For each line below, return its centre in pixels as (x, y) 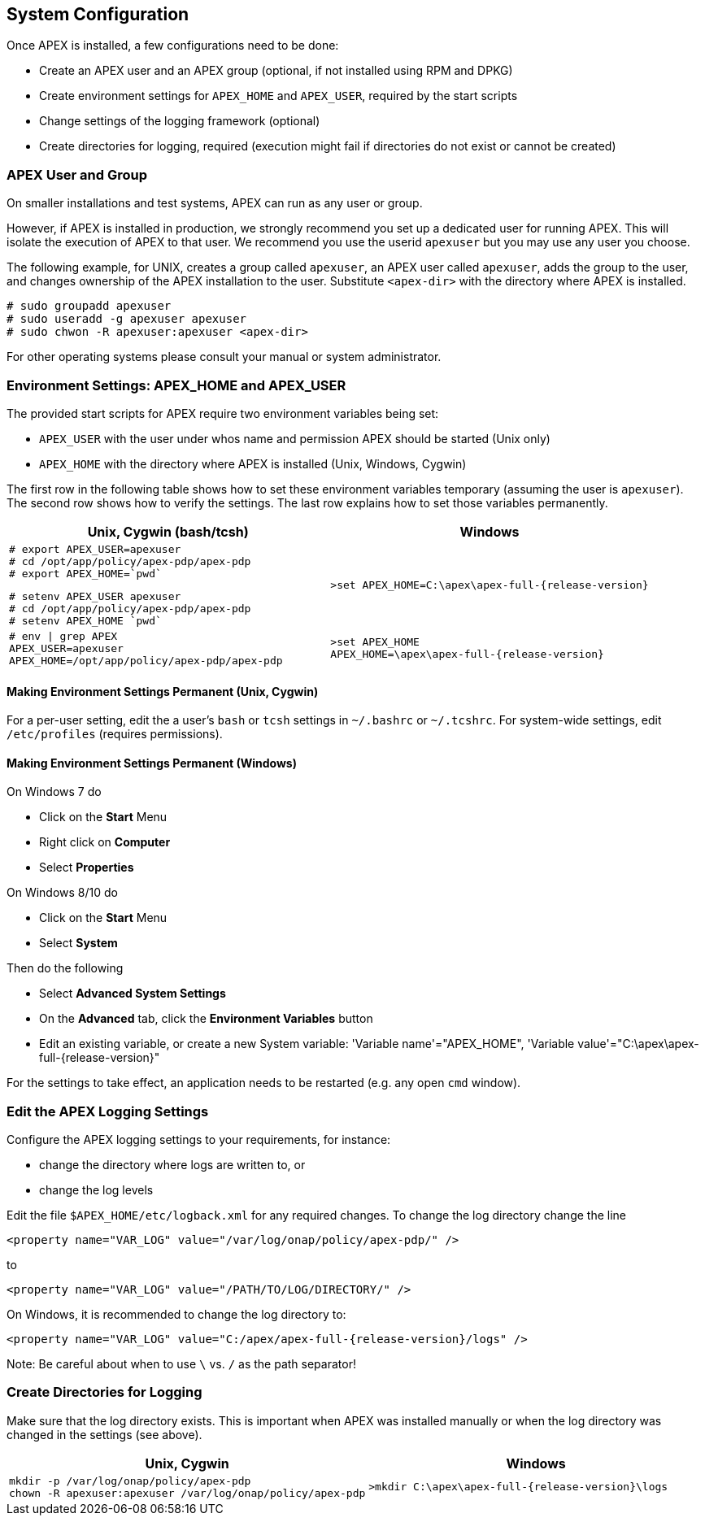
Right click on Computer (105, 842)
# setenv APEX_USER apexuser (95, 596)
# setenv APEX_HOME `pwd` (85, 620)
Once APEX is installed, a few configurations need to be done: (173, 46)
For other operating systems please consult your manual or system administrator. (224, 357)
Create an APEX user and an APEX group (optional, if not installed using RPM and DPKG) (276, 71)
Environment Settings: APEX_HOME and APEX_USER (176, 385)
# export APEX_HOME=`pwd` (85, 573)
